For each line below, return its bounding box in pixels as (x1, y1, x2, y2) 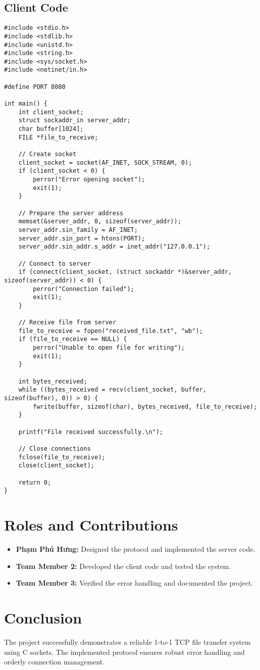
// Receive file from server (18, 319, 116, 326)
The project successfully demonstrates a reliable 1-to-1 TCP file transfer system (4, 636, 251, 647)
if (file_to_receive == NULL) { (18, 336, 127, 343)
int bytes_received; (18, 377, 87, 385)
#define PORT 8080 (4, 83, 66, 90)
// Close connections (18, 445, 91, 453)
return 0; (18, 478, 51, 486)
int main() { (4, 100, 47, 108)
